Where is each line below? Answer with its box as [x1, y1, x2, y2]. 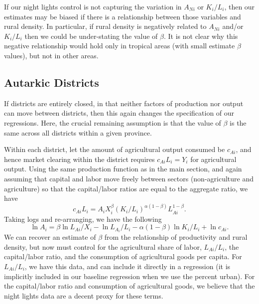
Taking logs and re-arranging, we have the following [4, 213, 162, 224]
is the [230, 117, 247, 128]
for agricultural [190, 153, 237, 164]
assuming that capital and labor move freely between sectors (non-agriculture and [4, 173, 254, 183]
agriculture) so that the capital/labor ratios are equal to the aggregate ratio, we [4, 183, 248, 193]
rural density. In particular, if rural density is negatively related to [4, 21, 207, 31]
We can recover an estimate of [4, 232, 96, 242]
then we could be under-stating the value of [24, 30, 158, 41]
